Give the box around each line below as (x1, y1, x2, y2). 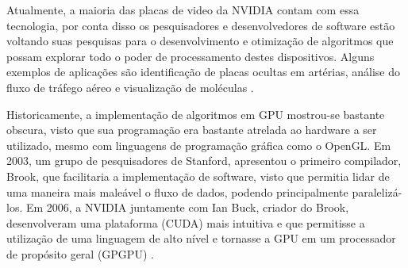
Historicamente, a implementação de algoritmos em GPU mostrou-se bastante (6, 105, 385, 122)
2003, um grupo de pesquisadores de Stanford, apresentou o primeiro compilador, (6, 152, 402, 169)
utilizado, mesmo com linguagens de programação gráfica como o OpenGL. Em (6, 136, 391, 153)
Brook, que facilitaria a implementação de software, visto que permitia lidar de (6, 167, 390, 184)
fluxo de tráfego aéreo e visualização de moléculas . (6, 78, 254, 95)
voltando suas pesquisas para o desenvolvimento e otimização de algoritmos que (6, 33, 394, 49)
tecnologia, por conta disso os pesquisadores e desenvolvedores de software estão (6, 17, 395, 33)
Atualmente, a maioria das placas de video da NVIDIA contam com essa (6, 2, 360, 17)
